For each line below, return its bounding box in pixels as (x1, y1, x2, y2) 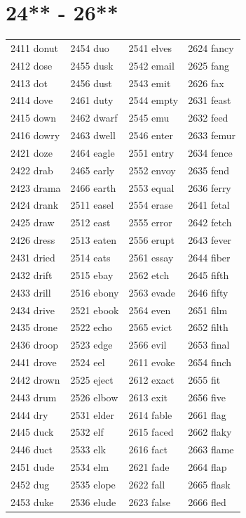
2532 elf (70, 425, 104, 439)
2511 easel (70, 198, 114, 212)
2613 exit (128, 389, 168, 404)
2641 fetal (188, 198, 230, 212)
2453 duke (11, 494, 54, 509)
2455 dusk (70, 58, 114, 72)
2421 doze (11, 145, 53, 160)
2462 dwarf (70, 110, 118, 125)
